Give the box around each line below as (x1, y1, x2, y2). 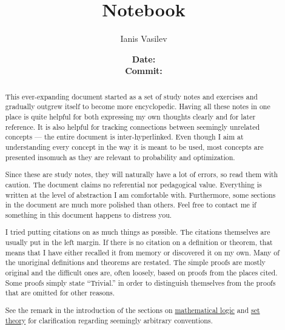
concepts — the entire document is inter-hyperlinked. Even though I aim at (5, 132, 244, 142)
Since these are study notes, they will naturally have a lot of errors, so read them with (5, 169, 278, 180)
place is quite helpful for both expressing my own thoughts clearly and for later (5, 112, 256, 122)
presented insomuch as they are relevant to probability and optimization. (5, 152, 235, 162)
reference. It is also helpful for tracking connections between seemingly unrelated (5, 121, 260, 132)
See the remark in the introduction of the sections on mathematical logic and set (5, 305, 260, 315)
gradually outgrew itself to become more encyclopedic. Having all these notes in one (5, 101, 270, 112)
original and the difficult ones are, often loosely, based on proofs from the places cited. (5, 267, 278, 277)
